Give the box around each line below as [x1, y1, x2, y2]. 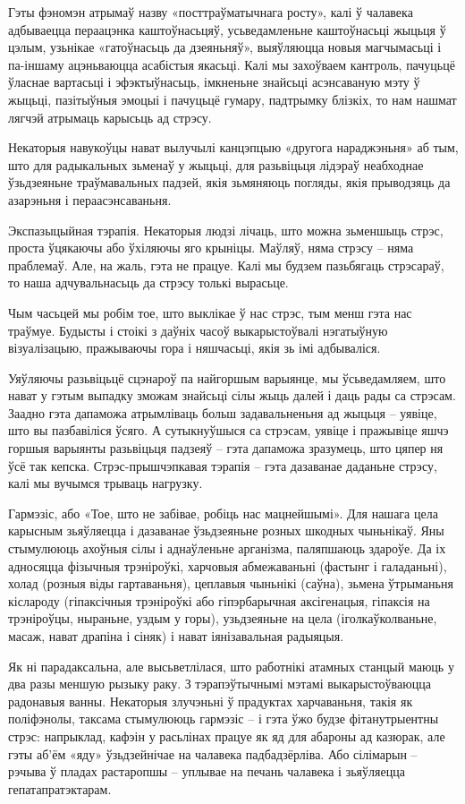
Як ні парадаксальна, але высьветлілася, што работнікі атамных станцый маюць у [8, 656, 454, 675]
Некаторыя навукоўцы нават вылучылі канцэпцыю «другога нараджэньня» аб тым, [8, 138, 459, 157]
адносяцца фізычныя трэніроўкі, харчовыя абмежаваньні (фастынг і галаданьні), [8, 556, 447, 575]
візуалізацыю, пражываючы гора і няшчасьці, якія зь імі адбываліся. [8, 338, 381, 357]
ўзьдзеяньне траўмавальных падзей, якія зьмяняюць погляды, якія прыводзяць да [8, 173, 451, 192]
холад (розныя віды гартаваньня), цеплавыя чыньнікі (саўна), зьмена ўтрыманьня [8, 574, 453, 593]
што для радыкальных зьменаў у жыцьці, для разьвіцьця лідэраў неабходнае [8, 155, 424, 174]
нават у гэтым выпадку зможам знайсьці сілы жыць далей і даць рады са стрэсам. [8, 386, 456, 405]
